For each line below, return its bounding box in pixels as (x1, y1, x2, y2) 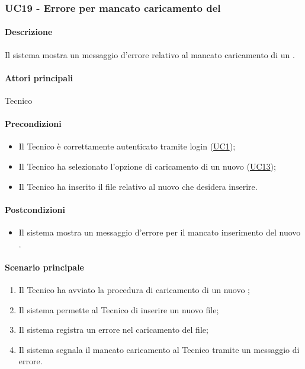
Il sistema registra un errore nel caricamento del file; (18, 323, 208, 336)
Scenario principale (5, 260, 84, 273)
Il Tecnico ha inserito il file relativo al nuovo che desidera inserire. (18, 180, 258, 192)
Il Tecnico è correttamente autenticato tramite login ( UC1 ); (18, 140, 236, 152)
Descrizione (5, 26, 53, 38)
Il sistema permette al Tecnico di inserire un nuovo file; (18, 303, 219, 316)
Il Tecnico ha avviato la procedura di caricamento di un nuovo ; (18, 283, 250, 295)
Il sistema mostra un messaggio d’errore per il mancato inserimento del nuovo (18, 226, 301, 238)
